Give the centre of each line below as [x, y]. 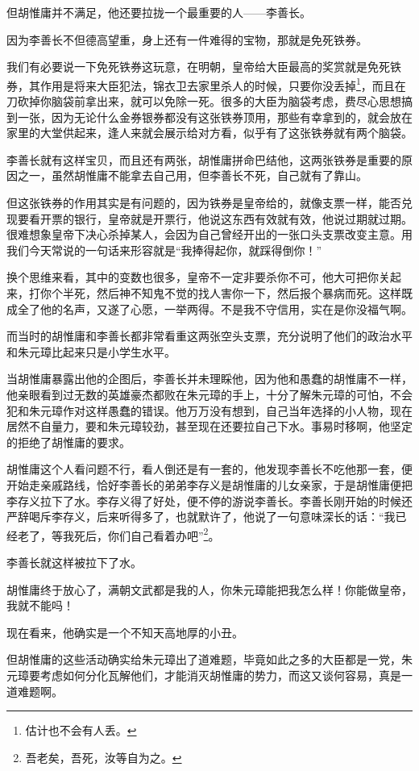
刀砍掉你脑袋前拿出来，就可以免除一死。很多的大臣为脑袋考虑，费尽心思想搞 [209, 101]
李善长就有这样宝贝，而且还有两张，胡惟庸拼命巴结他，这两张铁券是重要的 [204, 159]
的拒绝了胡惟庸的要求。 [68, 442]
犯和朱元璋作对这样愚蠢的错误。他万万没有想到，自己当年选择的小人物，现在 [209, 410]
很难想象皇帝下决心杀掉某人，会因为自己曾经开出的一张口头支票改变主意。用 [209, 234]
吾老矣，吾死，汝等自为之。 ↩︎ [104, 757]
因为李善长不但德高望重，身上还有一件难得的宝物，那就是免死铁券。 [187, 39]
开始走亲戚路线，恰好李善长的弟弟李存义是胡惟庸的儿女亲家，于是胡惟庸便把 [209, 484]
